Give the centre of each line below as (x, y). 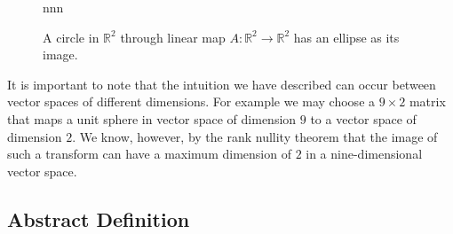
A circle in (71, 37)
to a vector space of (363, 118)
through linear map (173, 37)
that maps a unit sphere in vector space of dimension (152, 118)
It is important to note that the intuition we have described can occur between (222, 84)
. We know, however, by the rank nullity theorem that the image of (255, 136)
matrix (427, 101)
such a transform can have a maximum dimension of (149, 154)
